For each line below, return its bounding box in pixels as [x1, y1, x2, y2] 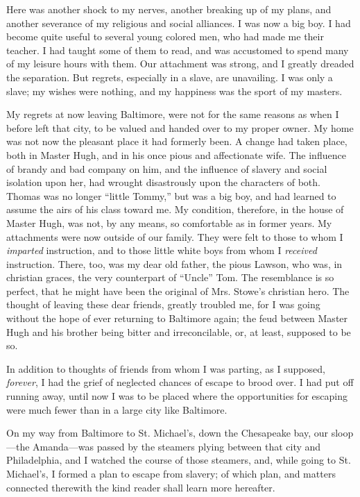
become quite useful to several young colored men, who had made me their [6, 29, 324, 44]
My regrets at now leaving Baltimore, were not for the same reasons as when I [6, 107, 339, 121]
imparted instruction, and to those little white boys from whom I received [6, 243, 317, 258]
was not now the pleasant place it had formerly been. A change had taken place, [6, 134, 348, 149]
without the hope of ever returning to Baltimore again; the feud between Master [6, 311, 348, 326]
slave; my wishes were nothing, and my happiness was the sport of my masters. [6, 83, 343, 98]
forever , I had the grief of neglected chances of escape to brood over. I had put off [6, 375, 354, 389]
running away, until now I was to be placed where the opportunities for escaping [6, 389, 348, 403]
